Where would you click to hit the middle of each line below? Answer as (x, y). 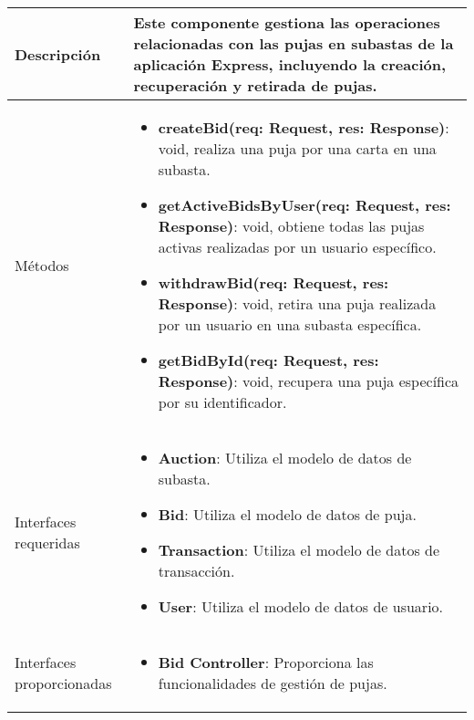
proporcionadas (63, 683)
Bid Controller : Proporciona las (266, 662)
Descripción (58, 54)
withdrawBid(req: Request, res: (273, 282)
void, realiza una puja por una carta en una (297, 148)
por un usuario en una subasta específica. (290, 324)
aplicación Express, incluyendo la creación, (290, 64)
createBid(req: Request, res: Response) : (304, 127)
